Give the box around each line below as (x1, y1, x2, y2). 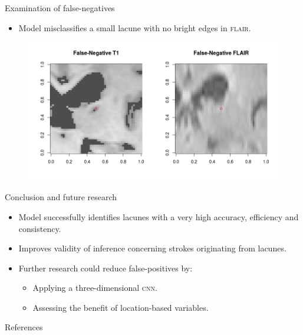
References (5, 321, 43, 333)
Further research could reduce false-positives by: (18, 261, 193, 274)
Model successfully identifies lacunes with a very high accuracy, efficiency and (18, 210, 299, 223)
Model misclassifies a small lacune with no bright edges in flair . (18, 21, 251, 34)
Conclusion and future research (5, 191, 117, 203)
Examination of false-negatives (5, 2, 115, 14)
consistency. (18, 222, 61, 234)
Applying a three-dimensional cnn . (32, 281, 157, 294)
